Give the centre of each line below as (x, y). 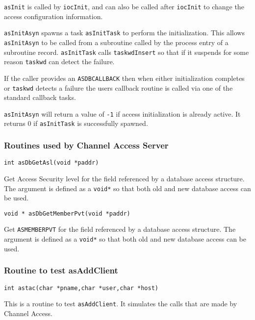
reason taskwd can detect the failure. (59, 62)
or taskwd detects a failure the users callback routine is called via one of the (118, 87)
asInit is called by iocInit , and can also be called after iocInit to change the (124, 6)
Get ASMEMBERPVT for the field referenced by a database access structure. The (120, 229)
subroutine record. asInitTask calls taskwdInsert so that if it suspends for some (127, 52)
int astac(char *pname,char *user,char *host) (81, 288)
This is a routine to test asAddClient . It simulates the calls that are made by (121, 304)
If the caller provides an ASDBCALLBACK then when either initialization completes (124, 78)
